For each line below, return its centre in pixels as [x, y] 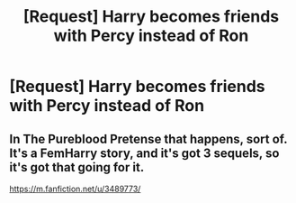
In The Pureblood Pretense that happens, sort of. [148, 138]
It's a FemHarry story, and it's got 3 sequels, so [144, 153]
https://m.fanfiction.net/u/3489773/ [75, 189]
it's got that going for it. [77, 167]
